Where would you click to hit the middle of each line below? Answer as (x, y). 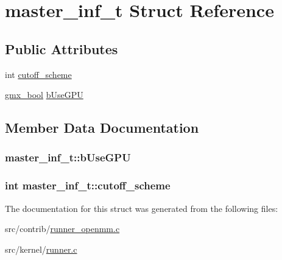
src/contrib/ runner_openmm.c (62, 229)
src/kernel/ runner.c (41, 249)
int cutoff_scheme (38, 74)
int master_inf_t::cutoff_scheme (88, 185)
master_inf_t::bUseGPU (68, 157)
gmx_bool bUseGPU (44, 95)
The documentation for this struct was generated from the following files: (142, 208)
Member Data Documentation (102, 128)
